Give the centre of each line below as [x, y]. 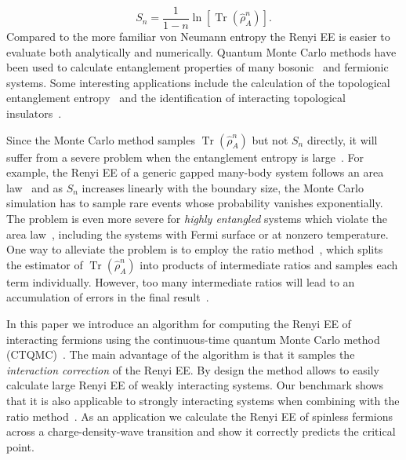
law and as [35, 187]
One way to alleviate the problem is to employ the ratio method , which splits [195, 249]
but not [270, 139]
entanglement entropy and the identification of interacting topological [176, 98]
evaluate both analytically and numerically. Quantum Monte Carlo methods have [201, 51]
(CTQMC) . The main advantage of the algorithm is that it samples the [181, 354]
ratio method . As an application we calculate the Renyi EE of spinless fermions [199, 416]
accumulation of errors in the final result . [108, 297]
